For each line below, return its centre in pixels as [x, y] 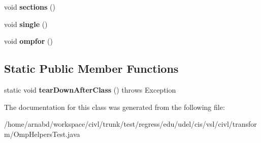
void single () [26, 24]
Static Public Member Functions [91, 68]
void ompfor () [28, 41]
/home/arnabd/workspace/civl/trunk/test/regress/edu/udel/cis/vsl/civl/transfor [130, 124]
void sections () [30, 7]
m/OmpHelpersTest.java [42, 134]
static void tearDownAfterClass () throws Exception [90, 89]
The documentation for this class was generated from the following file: [115, 107]
